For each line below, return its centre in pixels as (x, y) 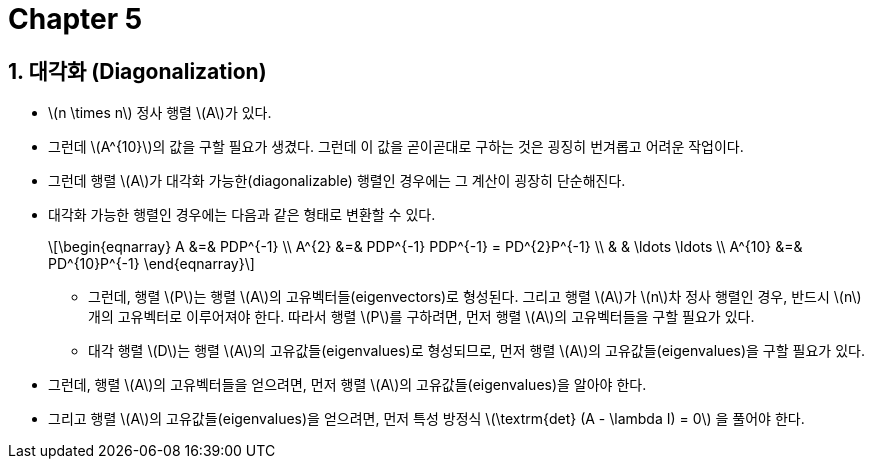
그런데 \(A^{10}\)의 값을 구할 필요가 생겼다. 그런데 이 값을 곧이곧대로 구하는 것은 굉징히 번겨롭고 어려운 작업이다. (396, 147)
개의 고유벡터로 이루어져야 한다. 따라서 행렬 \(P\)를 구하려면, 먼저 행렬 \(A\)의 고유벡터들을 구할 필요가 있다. (421, 317)
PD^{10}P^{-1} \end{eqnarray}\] (151, 264)
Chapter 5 (75, 19)
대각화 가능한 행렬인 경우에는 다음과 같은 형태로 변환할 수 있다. (242, 215)
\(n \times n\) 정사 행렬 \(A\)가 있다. (160, 113)
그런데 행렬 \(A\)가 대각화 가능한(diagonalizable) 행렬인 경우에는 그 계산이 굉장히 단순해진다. (337, 181)
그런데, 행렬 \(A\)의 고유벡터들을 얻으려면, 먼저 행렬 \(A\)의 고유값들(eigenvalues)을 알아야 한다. (347, 385)
